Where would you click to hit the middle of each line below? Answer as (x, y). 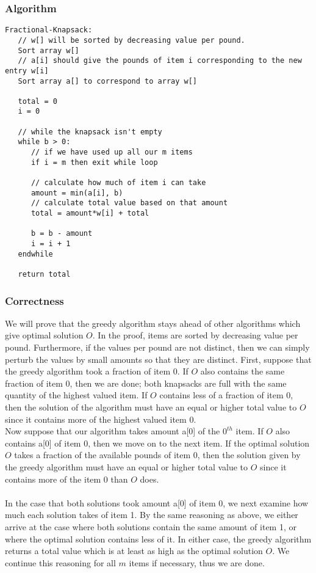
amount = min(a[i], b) (77, 193)
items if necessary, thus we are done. (197, 562)
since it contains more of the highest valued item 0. (101, 419)
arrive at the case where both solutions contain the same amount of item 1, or (151, 526)
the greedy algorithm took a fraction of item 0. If (97, 371)
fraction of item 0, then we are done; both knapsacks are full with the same (146, 383)
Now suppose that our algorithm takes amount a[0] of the (113, 431)
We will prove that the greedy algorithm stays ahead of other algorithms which (153, 323)
